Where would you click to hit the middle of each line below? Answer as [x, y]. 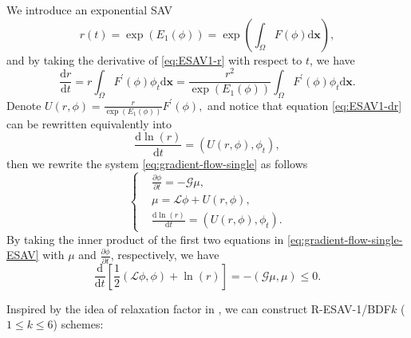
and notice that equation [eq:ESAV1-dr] [305, 105]
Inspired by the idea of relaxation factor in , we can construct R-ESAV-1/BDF [199, 308]
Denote [24, 105]
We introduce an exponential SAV [90, 10]
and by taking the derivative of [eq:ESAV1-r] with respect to [154, 59]
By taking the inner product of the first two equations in [145, 239]
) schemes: [78, 324]
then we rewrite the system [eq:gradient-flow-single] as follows [157, 163]
